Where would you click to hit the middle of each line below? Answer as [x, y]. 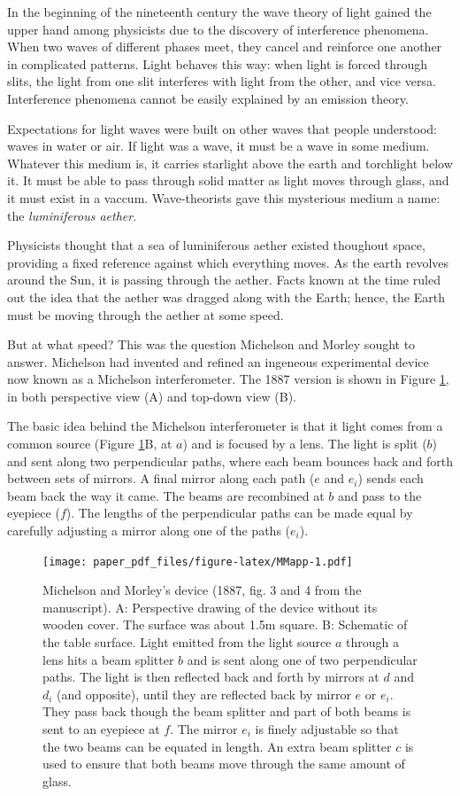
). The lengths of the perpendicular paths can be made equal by [239, 513]
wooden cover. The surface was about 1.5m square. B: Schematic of [225, 624]
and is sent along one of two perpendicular [302, 659]
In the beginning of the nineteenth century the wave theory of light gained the [219, 12]
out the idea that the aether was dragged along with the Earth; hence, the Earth [226, 297]
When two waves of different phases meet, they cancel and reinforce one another [225, 47]
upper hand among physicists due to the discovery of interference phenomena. [218, 29]
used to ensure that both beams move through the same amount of [224, 764]
